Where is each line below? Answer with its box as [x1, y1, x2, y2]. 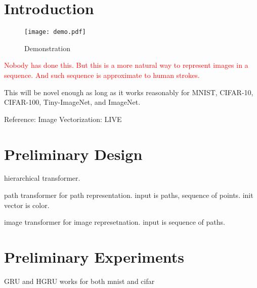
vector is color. [4, 199, 50, 210]
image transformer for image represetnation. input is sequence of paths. [4, 217, 225, 227]
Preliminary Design [4, 143, 143, 164]
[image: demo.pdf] [24, 28, 86, 36]
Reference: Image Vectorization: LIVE [4, 113, 122, 124]
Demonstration [24, 43, 70, 53]
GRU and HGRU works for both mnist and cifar [4, 275, 155, 286]
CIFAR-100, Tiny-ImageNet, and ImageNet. [4, 97, 141, 107]
